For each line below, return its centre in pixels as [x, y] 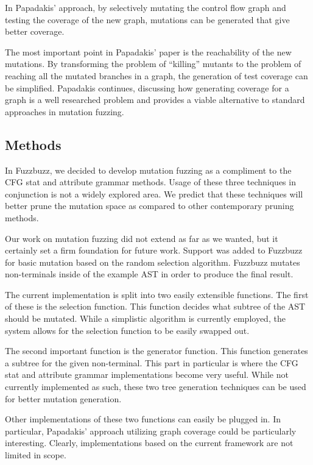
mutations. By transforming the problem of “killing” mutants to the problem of [153, 64]
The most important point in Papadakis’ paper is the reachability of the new [148, 51]
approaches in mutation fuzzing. [65, 111]
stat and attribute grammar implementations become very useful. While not [147, 374]
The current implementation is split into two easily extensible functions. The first [157, 294]
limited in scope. [36, 455]
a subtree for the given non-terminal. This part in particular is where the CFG [152, 362]
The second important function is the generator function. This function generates [156, 351]
